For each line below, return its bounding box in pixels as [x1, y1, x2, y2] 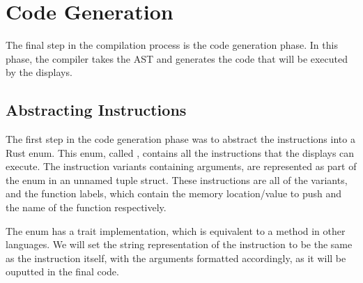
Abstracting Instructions [6, 99, 187, 121]
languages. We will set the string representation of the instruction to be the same [6, 237, 353, 252]
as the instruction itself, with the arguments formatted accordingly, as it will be [6, 250, 346, 265]
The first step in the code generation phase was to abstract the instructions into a [6, 132, 355, 146]
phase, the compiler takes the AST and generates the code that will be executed [6, 51, 348, 66]
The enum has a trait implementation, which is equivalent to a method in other [6, 223, 346, 238]
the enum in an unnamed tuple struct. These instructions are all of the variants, [6, 172, 348, 187]
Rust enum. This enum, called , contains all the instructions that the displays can [6, 145, 355, 160]
